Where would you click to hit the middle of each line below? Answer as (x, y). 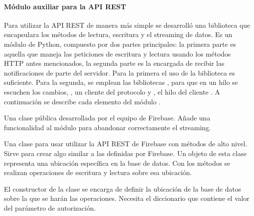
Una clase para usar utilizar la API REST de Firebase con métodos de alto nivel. (126, 144)
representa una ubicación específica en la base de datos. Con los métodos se (117, 163)
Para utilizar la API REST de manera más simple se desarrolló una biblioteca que (127, 25)
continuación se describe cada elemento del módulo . (82, 101)
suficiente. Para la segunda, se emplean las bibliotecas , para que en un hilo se (121, 82)
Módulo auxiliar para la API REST (65, 6)
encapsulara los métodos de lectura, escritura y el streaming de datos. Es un (118, 34)
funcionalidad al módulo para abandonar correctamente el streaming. (108, 127)
